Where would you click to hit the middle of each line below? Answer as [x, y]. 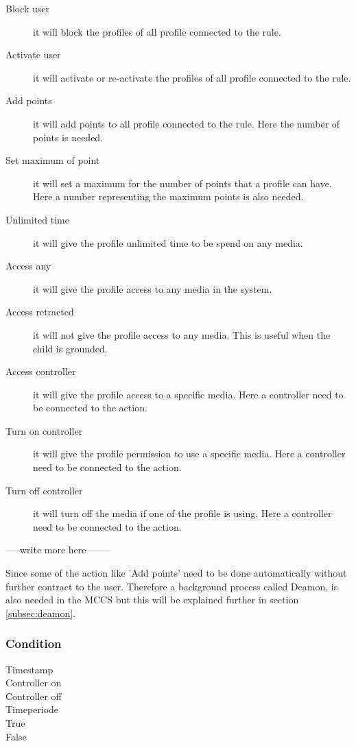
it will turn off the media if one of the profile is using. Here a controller [182, 513]
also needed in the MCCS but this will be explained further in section [152, 600]
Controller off [34, 696]
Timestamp [29, 669]
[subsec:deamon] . [41, 613]
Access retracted [40, 312]
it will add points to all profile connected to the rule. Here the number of [187, 123]
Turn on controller [44, 430]
